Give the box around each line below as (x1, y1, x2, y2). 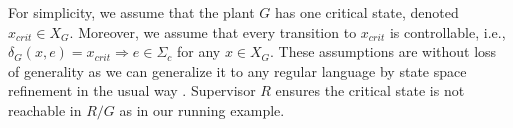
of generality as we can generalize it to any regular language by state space (8, 60, 467, 81)
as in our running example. (119, 99, 285, 120)
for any (176, 41, 221, 62)
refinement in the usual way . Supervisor (8, 80, 256, 101)
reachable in (8, 99, 82, 120)
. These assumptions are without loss (270, 41, 497, 62)
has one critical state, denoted (274, 2, 459, 22)
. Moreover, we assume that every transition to (69, 21, 357, 42)
